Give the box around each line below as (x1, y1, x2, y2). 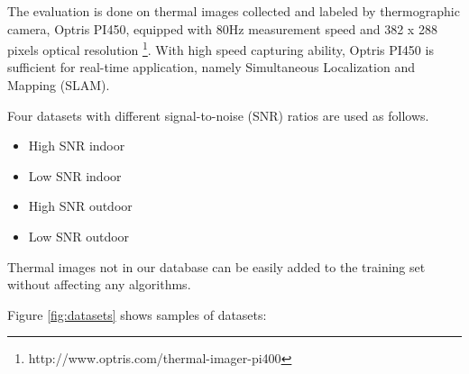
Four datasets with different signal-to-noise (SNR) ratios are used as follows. (7, 105, 429, 124)
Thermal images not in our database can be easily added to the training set (7, 257, 426, 276)
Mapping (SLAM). (7, 76, 110, 95)
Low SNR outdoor (28, 227, 130, 245)
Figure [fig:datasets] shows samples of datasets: (7, 305, 267, 324)
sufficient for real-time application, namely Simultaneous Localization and (7, 58, 415, 77)
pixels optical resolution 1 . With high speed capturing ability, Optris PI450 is (7, 38, 434, 59)
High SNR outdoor (28, 196, 133, 215)
